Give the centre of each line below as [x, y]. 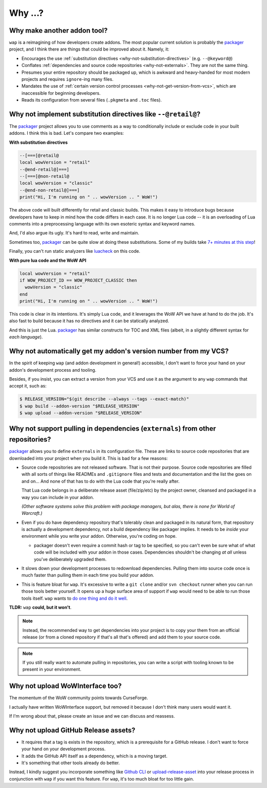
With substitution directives [38, 142]
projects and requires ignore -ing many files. [67, 79]
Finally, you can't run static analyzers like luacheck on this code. [75, 251]
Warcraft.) [32, 513]
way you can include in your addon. [58, 497]
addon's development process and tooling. [53, 370]
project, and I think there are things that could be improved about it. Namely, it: [89, 49]
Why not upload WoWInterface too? [66, 686]
